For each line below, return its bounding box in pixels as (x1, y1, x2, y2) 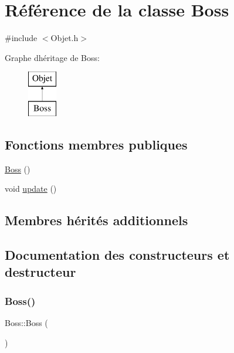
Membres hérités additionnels (5, 211, 188, 229)
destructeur (5, 263, 76, 281)
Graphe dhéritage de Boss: (5, 51, 100, 63)
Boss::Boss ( (5, 317, 48, 329)
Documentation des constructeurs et (5, 246, 230, 264)
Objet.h (50, 32, 79, 44)
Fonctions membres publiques (5, 135, 188, 153)
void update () (5, 182, 57, 195)
